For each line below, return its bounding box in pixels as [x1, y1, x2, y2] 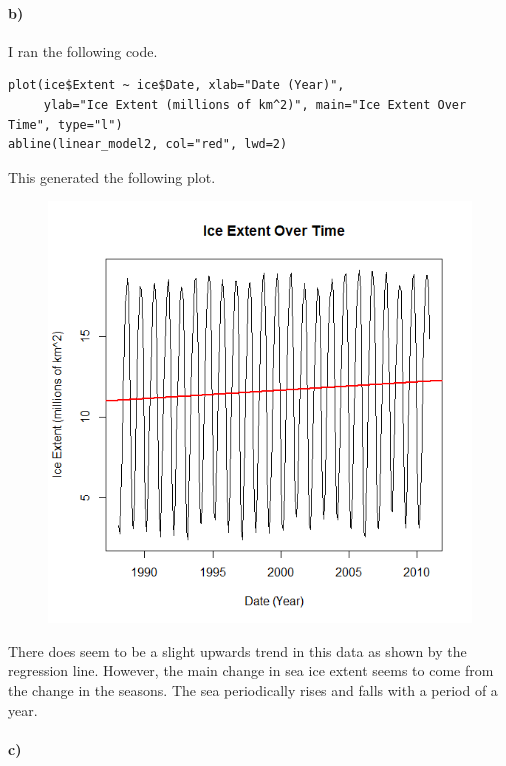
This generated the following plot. [8, 166, 216, 187]
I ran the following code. [8, 40, 158, 61]
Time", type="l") [8, 117, 123, 132]
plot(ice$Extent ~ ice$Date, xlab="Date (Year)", [8, 78, 345, 93]
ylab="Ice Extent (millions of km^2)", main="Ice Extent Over [43, 97, 467, 112]
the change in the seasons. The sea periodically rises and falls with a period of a [8, 679, 498, 700]
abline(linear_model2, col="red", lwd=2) [8, 137, 288, 152]
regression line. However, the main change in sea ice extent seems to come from [8, 660, 494, 681]
